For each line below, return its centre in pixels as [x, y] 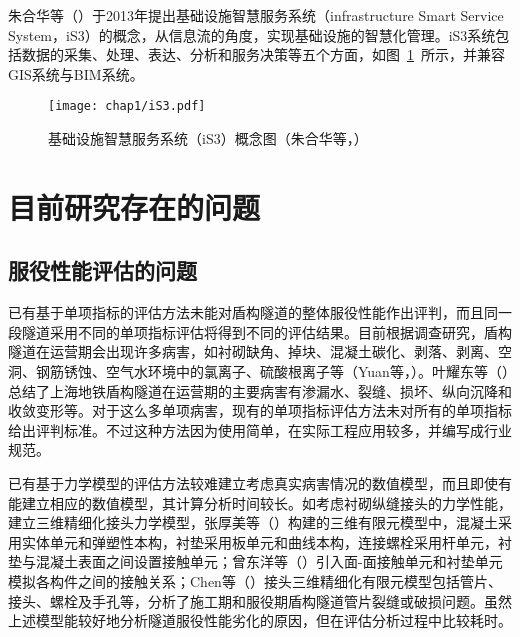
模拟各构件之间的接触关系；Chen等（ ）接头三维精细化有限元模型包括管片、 [255, 580]
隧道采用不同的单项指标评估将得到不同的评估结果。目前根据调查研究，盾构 [266, 331]
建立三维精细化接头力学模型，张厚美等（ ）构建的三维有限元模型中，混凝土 [253, 522]
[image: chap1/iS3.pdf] [127, 106]
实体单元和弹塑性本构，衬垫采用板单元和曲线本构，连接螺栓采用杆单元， [259, 541]
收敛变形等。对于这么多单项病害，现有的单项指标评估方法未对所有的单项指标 [260, 410]
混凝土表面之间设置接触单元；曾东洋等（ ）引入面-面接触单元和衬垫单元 [269, 561]
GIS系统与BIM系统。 [76, 73]
